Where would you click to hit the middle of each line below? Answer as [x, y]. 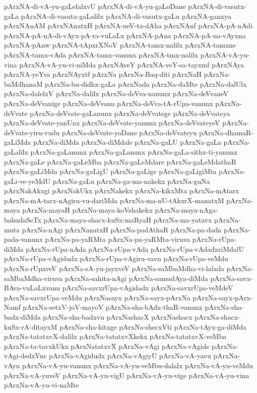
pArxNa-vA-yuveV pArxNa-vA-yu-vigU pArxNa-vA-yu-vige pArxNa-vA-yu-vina [127, 375]
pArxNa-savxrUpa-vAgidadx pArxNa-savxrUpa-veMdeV [148, 288]
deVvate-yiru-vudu [32, 132]
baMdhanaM [23, 84]
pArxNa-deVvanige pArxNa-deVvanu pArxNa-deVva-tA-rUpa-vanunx [109, 103]
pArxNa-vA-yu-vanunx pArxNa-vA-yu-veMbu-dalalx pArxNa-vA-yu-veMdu [137, 365]
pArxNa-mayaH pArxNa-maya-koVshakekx [87, 210]
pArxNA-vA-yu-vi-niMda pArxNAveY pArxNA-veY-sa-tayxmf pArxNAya [131, 64]
